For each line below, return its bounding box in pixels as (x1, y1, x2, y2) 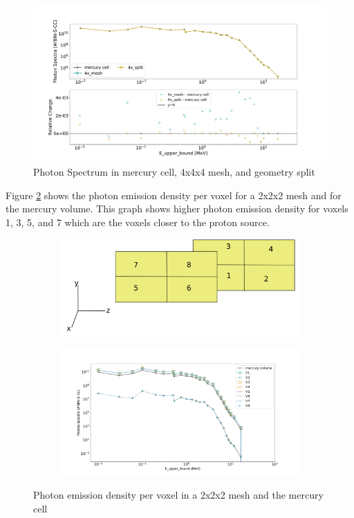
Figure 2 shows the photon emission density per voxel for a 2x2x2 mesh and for (6, 187, 342, 202)
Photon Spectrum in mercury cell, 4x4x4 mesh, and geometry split (33, 165, 315, 179)
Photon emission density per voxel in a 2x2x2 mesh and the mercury (33, 488, 324, 502)
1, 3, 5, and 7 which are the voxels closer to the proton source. (6, 214, 270, 229)
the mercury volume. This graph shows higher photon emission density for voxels (6, 201, 348, 216)
